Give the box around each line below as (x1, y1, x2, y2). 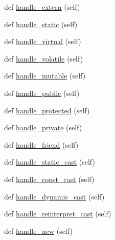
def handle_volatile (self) (4, 53, 83, 64)
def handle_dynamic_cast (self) (4, 191, 105, 202)
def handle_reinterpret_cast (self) (4, 208, 111, 219)
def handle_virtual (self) (4, 36, 81, 47)
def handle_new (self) (4, 225, 73, 236)
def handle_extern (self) (4, 2, 80, 12)
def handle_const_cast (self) (4, 173, 95, 184)
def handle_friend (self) (4, 139, 79, 150)
